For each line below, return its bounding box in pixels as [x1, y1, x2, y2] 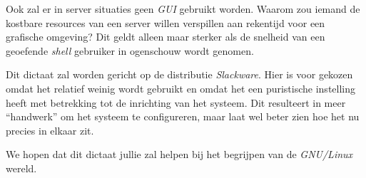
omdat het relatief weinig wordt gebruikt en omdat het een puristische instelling [6, 80, 355, 95]
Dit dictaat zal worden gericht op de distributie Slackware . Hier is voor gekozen [6, 67, 353, 82]
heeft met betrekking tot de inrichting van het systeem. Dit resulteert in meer [6, 95, 346, 110]
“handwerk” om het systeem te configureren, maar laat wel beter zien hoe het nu [6, 109, 360, 124]
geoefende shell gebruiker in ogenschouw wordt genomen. [6, 43, 254, 58]
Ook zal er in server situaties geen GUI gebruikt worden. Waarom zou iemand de [6, 1, 360, 16]
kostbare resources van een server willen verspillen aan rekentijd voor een [6, 15, 325, 30]
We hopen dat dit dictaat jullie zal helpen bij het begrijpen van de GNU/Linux [6, 147, 353, 162]
